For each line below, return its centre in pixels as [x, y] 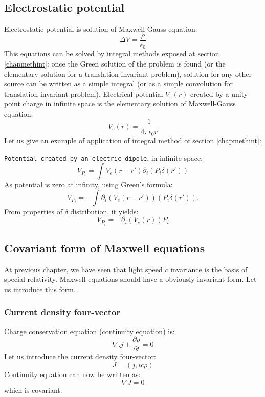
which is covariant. [33, 390]
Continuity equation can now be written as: [72, 374]
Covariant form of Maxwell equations [105, 247]
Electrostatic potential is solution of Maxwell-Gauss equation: [101, 29]
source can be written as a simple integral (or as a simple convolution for [118, 84]
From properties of [33, 211]
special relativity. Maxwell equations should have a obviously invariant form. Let [130, 279]
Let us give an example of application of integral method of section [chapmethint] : [133, 140]
